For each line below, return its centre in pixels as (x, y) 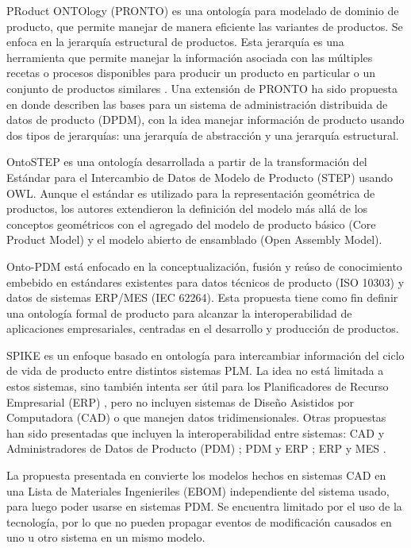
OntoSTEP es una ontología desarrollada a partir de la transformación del (187, 162)
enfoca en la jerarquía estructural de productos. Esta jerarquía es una (175, 42)
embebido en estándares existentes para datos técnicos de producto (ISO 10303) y (205, 282)
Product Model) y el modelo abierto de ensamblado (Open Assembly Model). (194, 239)
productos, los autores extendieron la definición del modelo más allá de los (187, 208)
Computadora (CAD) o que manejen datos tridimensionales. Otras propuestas (196, 417)
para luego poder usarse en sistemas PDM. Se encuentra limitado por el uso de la (204, 506)
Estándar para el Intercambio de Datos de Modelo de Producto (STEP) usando (200, 177)
